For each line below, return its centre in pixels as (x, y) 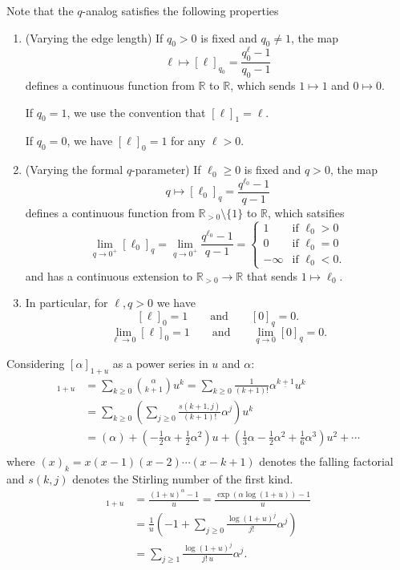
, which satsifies (306, 213)
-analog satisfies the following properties (180, 10)
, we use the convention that (136, 112)
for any (188, 141)
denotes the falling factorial (326, 461)
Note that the (40, 10)
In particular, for (67, 303)
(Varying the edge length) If (94, 37)
